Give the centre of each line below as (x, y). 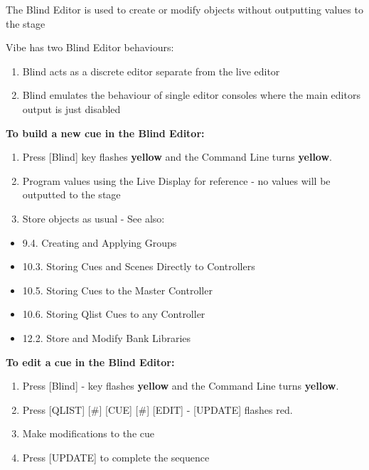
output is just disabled (71, 108)
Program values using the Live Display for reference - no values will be (176, 180)
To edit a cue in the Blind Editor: (90, 362)
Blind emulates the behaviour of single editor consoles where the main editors (191, 95)
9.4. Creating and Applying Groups (100, 242)
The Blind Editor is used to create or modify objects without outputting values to (184, 9)
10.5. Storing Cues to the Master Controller (117, 290)
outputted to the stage (71, 194)
